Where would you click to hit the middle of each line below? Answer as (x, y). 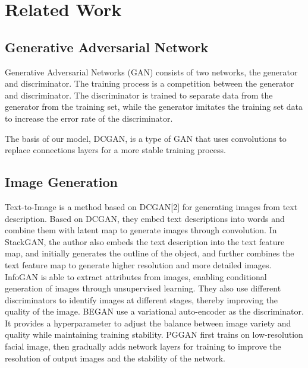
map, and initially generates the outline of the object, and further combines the (150, 253)
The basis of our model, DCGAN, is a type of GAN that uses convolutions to (146, 138)
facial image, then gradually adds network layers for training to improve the (143, 346)
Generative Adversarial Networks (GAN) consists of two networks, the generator (151, 72)
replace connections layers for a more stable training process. (115, 150)
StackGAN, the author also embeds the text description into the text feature (145, 241)
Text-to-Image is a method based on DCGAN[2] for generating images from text (151, 206)
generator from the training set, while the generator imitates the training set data (154, 107)
